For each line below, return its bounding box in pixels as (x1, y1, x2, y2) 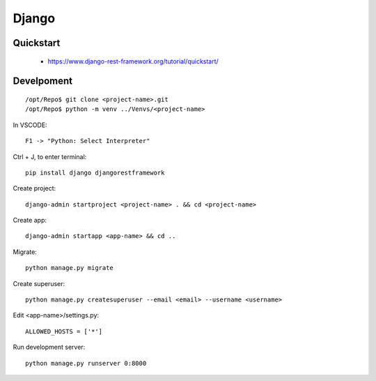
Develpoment (13, 75, 73, 87)
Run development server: (13, 343, 86, 352)
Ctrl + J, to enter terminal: (13, 152, 87, 160)
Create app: (13, 216, 47, 225)
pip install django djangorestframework (25, 168, 165, 177)
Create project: (13, 184, 56, 193)
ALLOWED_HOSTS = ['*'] (25, 327, 103, 335)
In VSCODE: (13, 121, 48, 129)
